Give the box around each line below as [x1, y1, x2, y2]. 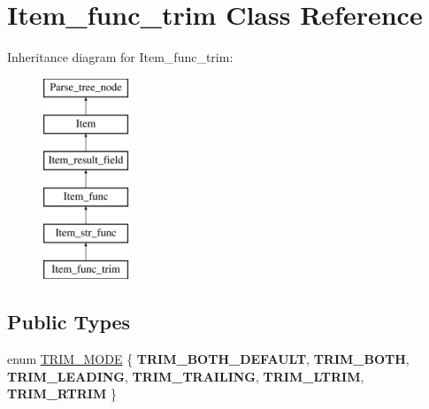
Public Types [7, 308, 131, 336]
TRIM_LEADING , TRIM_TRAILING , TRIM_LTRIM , [7, 367, 364, 385]
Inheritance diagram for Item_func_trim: [7, 48, 234, 66]
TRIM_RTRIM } [7, 384, 117, 403]
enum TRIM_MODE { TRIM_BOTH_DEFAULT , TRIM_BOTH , [7, 350, 410, 368]
